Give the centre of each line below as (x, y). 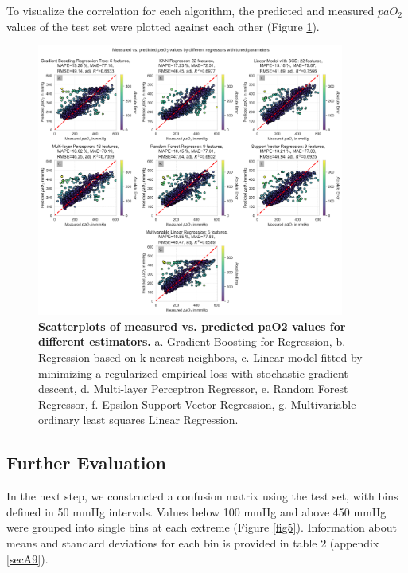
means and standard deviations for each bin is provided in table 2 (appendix (193, 542)
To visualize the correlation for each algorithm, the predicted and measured (190, 10)
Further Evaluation (86, 463)
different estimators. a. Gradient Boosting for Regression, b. (192, 341)
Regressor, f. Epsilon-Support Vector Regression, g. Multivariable (197, 404)
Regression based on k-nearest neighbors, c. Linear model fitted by (200, 357)
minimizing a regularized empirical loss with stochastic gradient (193, 373)
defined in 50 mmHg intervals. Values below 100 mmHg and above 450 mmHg (196, 511)
